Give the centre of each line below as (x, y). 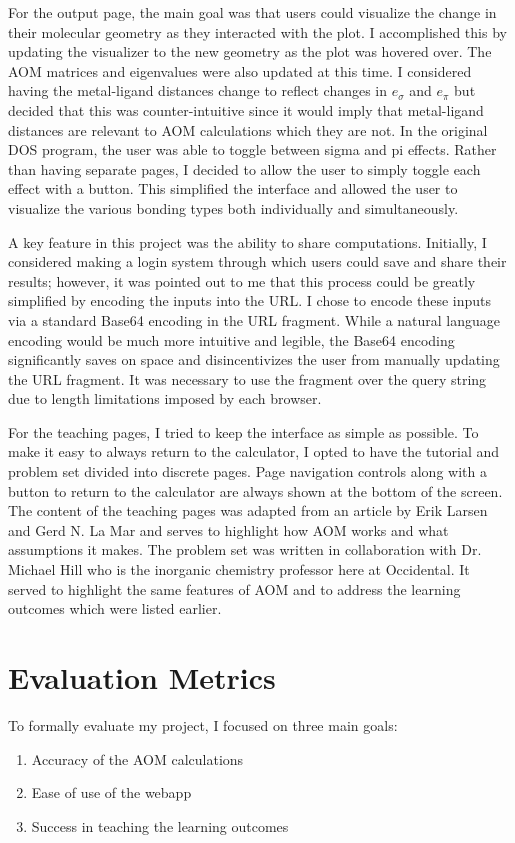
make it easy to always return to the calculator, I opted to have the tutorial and (254, 451)
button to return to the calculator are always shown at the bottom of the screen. (255, 490)
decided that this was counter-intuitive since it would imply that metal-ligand (246, 109)
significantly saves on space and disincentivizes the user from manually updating (254, 359)
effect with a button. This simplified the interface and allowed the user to (233, 188)
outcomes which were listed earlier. (115, 608)
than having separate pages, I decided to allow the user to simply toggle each (244, 168)
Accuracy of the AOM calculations (137, 758)
